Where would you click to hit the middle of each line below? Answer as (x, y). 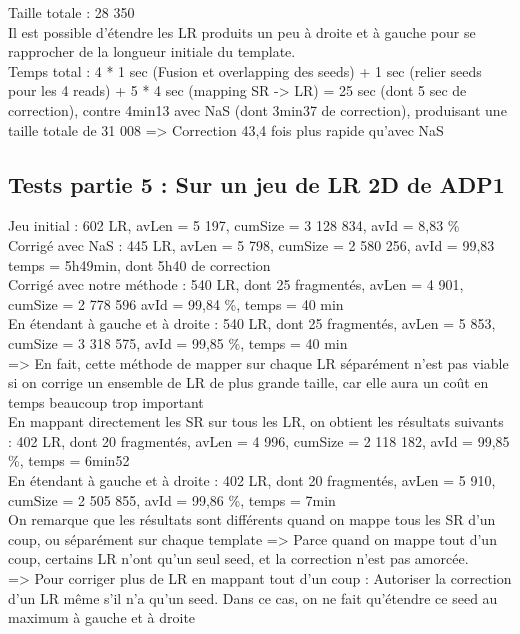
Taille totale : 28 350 (71, 12)
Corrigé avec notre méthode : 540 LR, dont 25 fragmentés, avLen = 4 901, (236, 284)
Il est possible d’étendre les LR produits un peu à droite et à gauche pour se (242, 31)
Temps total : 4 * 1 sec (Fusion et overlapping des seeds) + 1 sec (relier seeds (245, 70)
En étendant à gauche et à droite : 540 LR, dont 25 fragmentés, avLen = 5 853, (252, 323)
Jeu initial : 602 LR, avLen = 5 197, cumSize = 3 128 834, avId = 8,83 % (234, 225)
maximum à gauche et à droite (102, 617)
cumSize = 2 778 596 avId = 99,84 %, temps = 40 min (176, 303)
